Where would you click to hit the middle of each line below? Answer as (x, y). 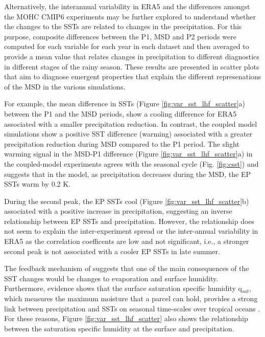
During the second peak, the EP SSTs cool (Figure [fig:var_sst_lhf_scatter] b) (127, 201)
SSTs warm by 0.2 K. (38, 184)
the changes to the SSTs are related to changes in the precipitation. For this (123, 26)
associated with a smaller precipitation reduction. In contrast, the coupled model (131, 123)
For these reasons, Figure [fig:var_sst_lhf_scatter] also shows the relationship (126, 318)
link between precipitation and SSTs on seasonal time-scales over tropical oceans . (132, 308)
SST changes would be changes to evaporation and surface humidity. (111, 278)
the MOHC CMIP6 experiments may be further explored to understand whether (130, 16)
